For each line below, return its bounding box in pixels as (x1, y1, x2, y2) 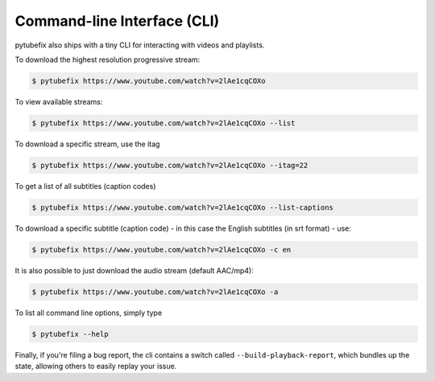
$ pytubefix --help (31, 330, 109, 338)
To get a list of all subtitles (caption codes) (14, 181, 156, 190)
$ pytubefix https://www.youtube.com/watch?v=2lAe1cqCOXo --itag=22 (31, 161, 309, 170)
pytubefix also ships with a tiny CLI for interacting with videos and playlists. (14, 40, 265, 50)
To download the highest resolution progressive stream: (14, 55, 201, 64)
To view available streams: (14, 96, 103, 106)
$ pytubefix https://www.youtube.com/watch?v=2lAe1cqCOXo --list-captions (31, 203, 334, 212)
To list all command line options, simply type (14, 308, 163, 317)
